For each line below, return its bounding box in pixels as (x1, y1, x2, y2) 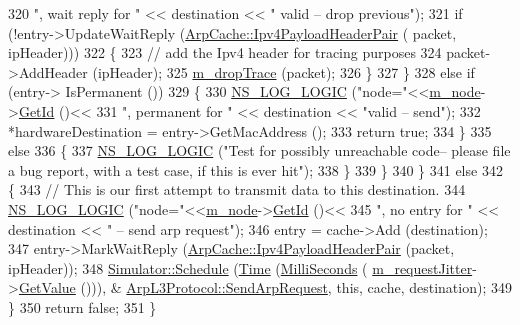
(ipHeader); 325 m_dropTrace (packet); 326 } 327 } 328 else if (92, 61, 475, 82)
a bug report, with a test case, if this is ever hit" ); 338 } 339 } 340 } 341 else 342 (8, 159, 503, 180)
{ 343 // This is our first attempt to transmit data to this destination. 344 (8, 179, 466, 200)
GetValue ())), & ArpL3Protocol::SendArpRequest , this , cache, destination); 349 (18, 277, 512, 298)
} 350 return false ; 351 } (8, 296, 157, 317)
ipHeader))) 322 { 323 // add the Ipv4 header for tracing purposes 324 (8, 42, 442, 63)
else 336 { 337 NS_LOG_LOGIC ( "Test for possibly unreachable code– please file (8, 140, 511, 161)
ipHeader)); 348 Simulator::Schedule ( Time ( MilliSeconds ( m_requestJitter (8, 257, 473, 278)
